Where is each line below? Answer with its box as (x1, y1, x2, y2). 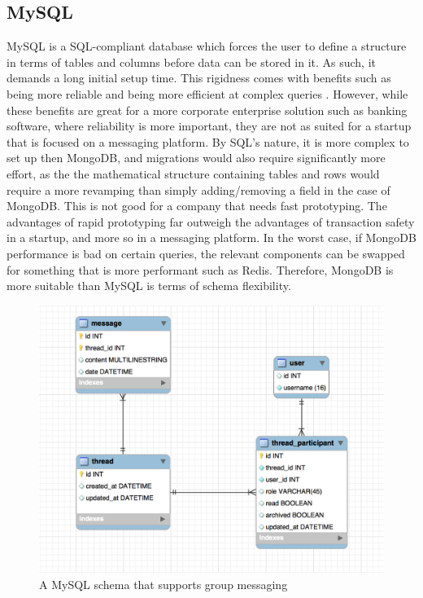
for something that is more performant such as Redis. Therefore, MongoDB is (7, 261, 394, 278)
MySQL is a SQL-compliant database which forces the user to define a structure (7, 37, 407, 55)
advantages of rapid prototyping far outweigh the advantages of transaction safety (7, 213, 415, 230)
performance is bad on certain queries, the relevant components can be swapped (7, 244, 405, 262)
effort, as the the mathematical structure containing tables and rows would (7, 165, 380, 182)
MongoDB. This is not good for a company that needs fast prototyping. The (7, 197, 387, 214)
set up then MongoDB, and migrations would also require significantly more (7, 149, 386, 166)
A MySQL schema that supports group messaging (39, 576, 288, 593)
